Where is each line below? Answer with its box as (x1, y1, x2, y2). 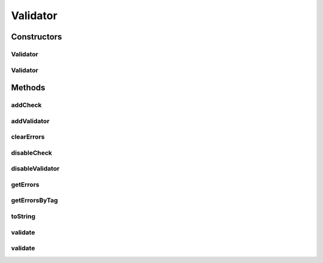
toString (11, 212, 36, 221)
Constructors (11, 32, 62, 42)
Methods (11, 82, 45, 93)
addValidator (11, 117, 50, 125)
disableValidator (11, 164, 60, 173)
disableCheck (11, 148, 53, 157)
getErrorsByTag (11, 196, 58, 204)
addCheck (11, 101, 42, 109)
